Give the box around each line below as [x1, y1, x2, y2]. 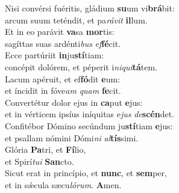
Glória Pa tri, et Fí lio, [5, 143, 86, 156]
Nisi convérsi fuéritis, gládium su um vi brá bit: [5, 2, 175, 14]
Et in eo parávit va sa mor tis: [5, 25, 115, 38]
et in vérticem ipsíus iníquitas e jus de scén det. [5, 108, 174, 120]
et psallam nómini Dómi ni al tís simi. [5, 131, 139, 144]
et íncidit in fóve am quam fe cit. [5, 84, 121, 97]
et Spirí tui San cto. [5, 155, 74, 167]
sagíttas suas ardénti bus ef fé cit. [5, 37, 121, 49]
